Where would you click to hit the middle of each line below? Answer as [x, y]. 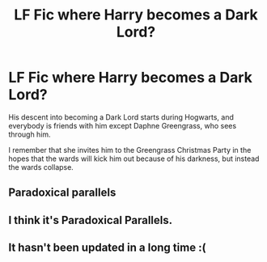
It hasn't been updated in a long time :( [107, 248]
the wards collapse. [41, 167]
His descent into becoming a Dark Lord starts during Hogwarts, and [121, 117]
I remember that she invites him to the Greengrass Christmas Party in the [130, 150]
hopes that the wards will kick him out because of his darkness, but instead [134, 158]
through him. [30, 134]
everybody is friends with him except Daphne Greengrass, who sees [123, 125]
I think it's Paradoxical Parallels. [90, 220]
